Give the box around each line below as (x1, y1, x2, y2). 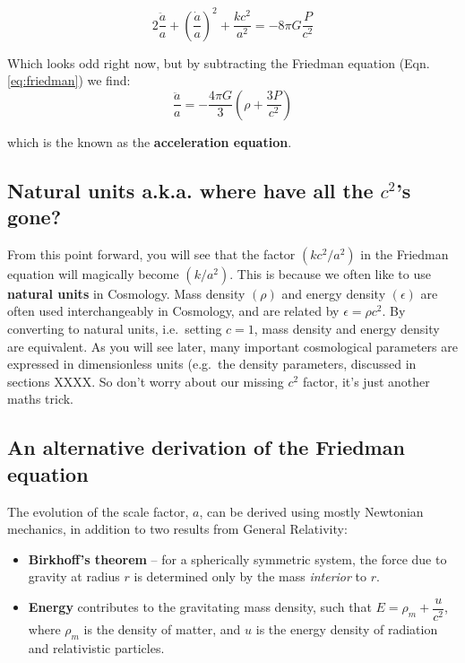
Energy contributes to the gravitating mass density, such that (28, 598, 372, 616)
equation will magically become (7, 264, 179, 283)
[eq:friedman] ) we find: (7, 71, 131, 90)
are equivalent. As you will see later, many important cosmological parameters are (7, 336, 458, 355)
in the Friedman (360, 244, 449, 263)
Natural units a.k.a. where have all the (7, 176, 374, 204)
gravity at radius (28, 567, 120, 586)
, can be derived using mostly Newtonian (199, 502, 424, 520)
